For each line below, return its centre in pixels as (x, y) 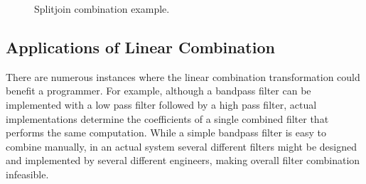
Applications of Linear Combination (140, 47)
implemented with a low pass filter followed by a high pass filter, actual (161, 104)
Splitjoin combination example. (102, 9)
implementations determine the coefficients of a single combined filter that (167, 118)
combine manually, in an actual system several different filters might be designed (181, 146)
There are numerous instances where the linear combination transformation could (183, 76)
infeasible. (27, 174)
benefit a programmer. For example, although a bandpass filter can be (158, 91)
